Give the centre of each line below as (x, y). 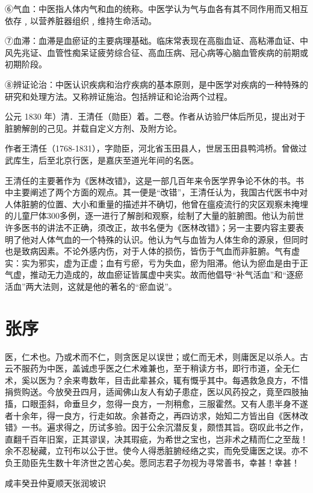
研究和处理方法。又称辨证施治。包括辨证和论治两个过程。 (119, 96)
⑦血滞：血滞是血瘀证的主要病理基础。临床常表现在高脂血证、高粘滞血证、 (152, 41)
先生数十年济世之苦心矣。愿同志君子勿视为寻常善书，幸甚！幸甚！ (169, 462)
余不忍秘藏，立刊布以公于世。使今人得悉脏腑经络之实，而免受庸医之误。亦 (152, 451)
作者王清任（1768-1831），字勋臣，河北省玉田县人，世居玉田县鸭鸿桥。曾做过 (156, 148)
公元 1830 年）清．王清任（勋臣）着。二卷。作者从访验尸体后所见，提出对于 (155, 116)
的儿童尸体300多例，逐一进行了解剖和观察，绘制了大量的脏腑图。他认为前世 (154, 216)
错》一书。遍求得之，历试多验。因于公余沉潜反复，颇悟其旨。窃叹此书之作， (156, 427)
